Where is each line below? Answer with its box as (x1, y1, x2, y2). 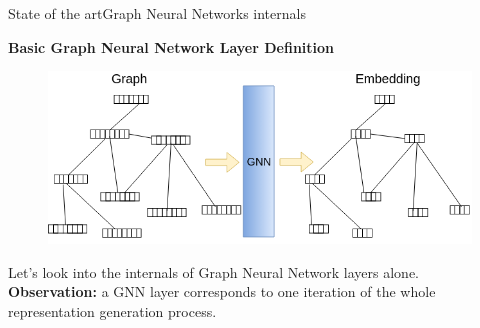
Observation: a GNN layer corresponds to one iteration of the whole (8, 281, 436, 302)
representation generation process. (8, 300, 217, 321)
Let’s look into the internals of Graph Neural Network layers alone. (8, 261, 419, 282)
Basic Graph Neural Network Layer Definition (8, 36, 335, 57)
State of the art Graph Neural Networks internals (8, 3, 306, 23)
